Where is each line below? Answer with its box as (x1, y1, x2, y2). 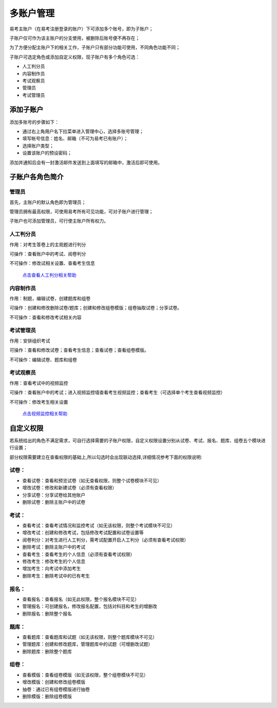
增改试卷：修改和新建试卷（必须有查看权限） (22, 485, 117, 491)
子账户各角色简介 (9, 172, 64, 182)
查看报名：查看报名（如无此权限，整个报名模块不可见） (22, 596, 140, 602)
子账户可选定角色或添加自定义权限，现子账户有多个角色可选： (9, 54, 140, 60)
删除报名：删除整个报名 (22, 611, 72, 617)
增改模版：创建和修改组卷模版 (22, 679, 86, 685)
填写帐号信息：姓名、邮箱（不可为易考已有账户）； (22, 135, 128, 142)
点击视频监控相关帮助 (22, 410, 68, 417)
